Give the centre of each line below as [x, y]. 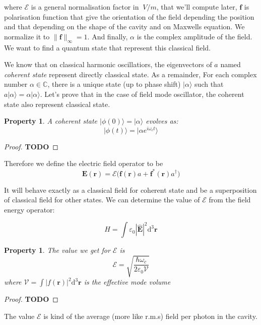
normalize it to [27, 36]
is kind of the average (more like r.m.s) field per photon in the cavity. [150, 316]
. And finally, [108, 36]
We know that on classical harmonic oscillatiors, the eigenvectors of [108, 64]
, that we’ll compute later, [197, 7]
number [16, 84]
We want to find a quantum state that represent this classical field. [107, 47]
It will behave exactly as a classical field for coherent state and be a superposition [130, 189]
